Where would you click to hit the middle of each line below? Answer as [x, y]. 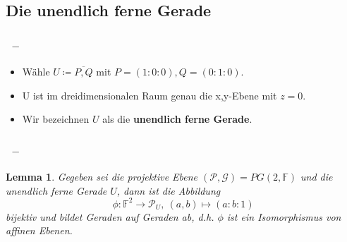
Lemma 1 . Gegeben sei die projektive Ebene [102, 176]
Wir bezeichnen [56, 119]
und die [317, 176]
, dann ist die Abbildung [169, 190]
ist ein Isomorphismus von [284, 216]
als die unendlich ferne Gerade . [177, 119]
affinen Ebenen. [39, 230]
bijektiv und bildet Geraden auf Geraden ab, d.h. [110, 216]
